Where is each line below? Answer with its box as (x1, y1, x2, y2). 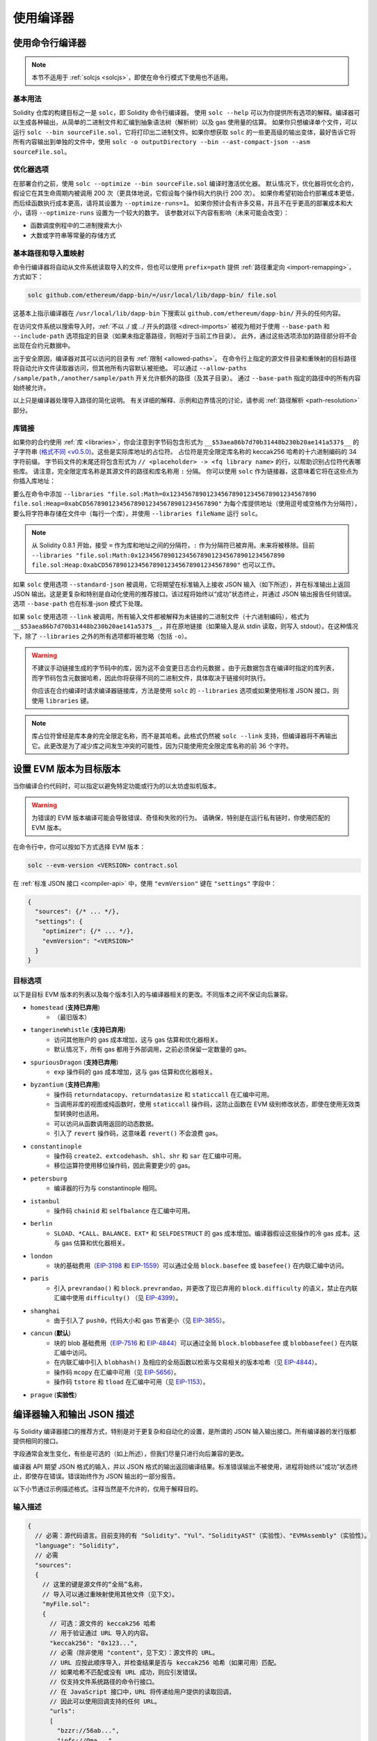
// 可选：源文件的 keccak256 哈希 (49, 1619, 157, 1627)
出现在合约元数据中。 (13, 341, 74, 350)
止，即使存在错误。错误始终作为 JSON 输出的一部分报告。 (13, 1472, 180, 1481)
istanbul (30, 1197, 61, 1205)
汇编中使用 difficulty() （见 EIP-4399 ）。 (54, 1294, 182, 1302)
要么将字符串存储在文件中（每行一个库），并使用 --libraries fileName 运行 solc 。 (13, 509, 262, 517)
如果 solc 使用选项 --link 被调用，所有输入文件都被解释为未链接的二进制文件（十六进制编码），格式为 (13, 612, 310, 620)
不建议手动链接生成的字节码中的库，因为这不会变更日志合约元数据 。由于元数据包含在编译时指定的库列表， (31, 664, 338, 672)
